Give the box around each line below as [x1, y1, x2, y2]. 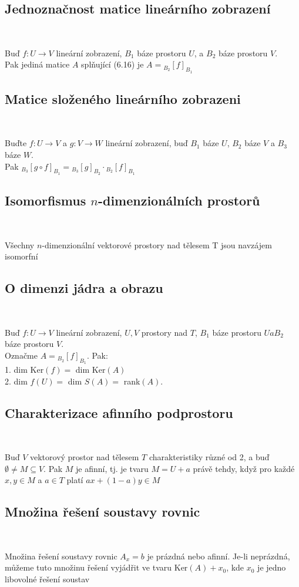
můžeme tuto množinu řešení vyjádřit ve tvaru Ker [5, 561, 188, 573]
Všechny [5, 238, 35, 251]
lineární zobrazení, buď [105, 137, 188, 149]
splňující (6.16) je [81, 58, 144, 70]
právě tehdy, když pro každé [193, 462, 295, 474]
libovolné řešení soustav [5, 572, 90, 585]
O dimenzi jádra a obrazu [5, 279, 163, 297]
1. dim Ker [5, 363, 44, 375]
